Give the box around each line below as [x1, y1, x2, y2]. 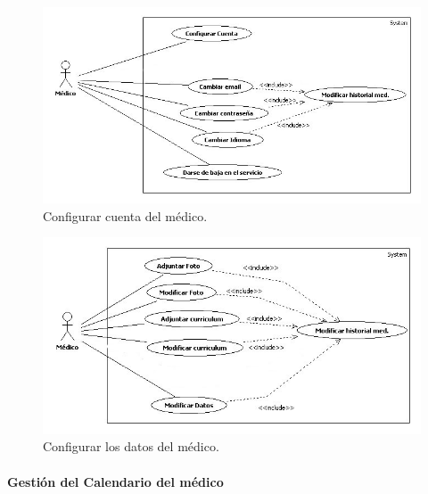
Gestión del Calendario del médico [7, 472, 224, 490]
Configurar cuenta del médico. [43, 206, 208, 225]
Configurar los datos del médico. [43, 437, 219, 456]
